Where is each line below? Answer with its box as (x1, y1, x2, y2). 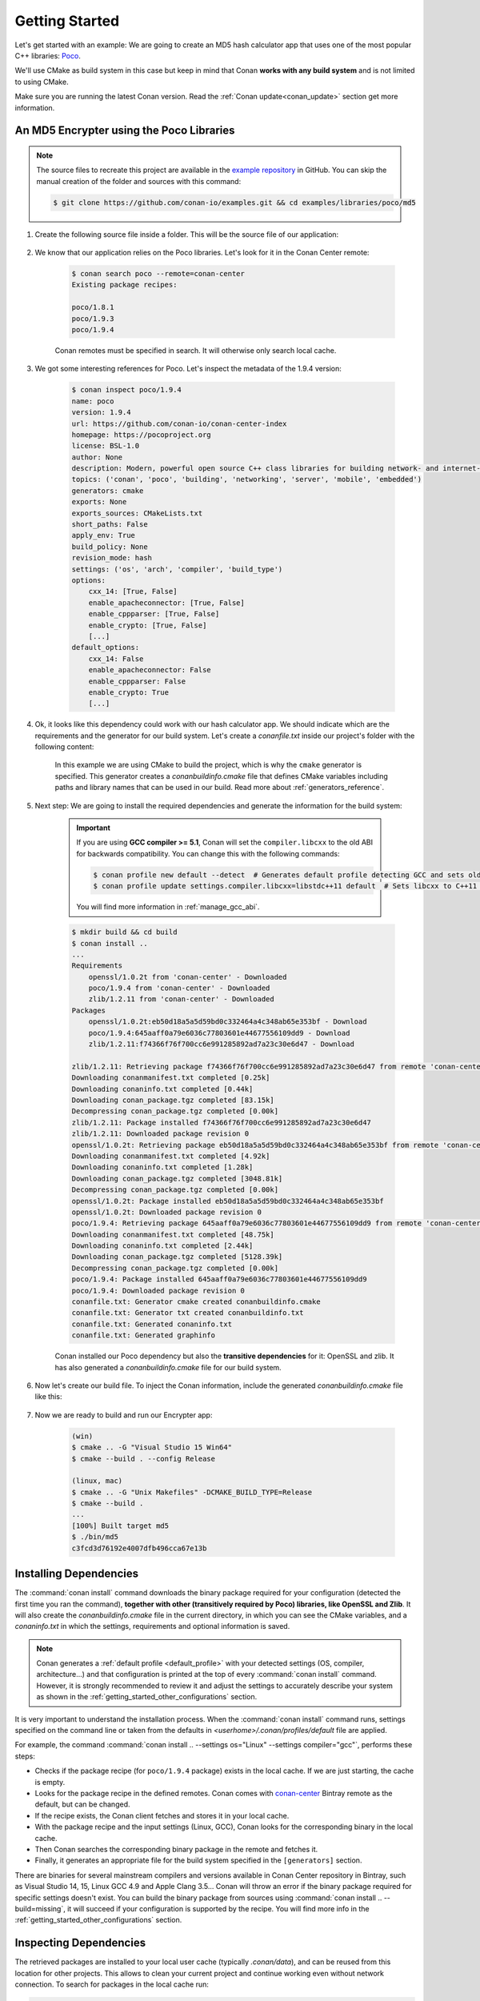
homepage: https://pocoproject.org (71, 430, 211, 439)
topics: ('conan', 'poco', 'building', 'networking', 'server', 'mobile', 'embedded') (71, 475, 422, 484)
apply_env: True (71, 531, 136, 540)
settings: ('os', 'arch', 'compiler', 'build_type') (71, 564, 283, 574)
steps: (14, 1751, 35, 1761)
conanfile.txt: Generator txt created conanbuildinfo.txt (71, 1309, 304, 1317)
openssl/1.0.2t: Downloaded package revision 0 (71, 1207, 262, 1217)
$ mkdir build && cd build (71, 928, 178, 936)
